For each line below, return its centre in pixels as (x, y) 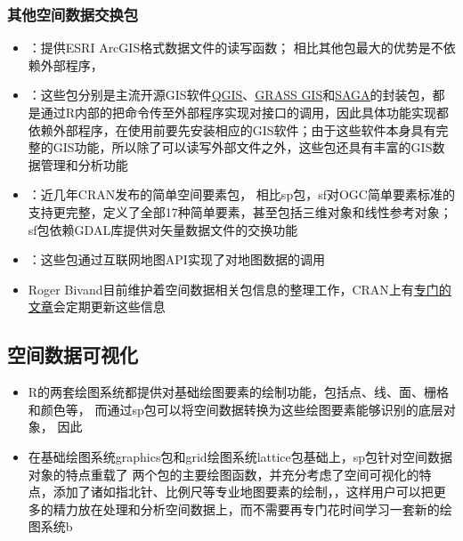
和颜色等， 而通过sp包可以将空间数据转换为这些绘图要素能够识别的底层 (236, 409)
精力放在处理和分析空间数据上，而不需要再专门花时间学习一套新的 (246, 509)
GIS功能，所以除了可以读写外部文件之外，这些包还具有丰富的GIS (243, 147)
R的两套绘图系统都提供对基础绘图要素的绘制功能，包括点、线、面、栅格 (239, 392)
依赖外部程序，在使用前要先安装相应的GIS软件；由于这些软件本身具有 (232, 129)
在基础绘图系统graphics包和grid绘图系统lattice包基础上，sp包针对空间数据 (240, 456)
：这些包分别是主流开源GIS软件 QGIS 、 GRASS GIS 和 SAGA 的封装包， (230, 95)
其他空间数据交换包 (73, 14)
